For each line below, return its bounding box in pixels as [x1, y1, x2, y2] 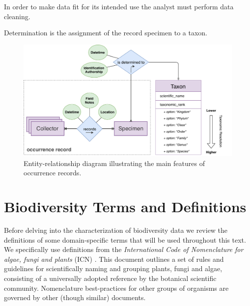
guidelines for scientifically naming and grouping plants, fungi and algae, [4, 263, 222, 274]
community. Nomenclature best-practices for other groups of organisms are [4, 282, 229, 293]
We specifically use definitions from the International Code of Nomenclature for [4, 244, 244, 254]
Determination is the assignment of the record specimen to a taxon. [4, 28, 207, 38]
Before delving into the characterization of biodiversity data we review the [4, 225, 228, 235]
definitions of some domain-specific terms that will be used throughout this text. [4, 234, 246, 245]
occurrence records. [24, 167, 82, 178]
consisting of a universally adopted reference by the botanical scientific [4, 273, 217, 283]
